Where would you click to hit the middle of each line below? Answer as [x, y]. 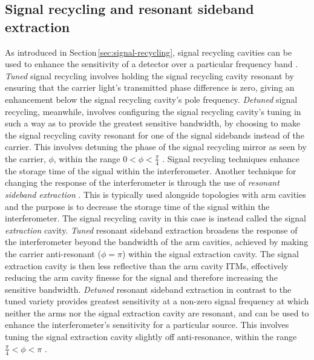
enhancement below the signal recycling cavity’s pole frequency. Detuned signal [151, 99]
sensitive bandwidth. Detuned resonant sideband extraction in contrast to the [148, 289]
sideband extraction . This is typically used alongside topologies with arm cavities [155, 194]
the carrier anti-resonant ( [53, 253]
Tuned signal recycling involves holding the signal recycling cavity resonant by [149, 75]
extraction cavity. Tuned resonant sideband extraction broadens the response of [151, 230]
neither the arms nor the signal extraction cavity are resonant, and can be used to [157, 313]
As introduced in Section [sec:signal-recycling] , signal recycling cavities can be [149, 52]
